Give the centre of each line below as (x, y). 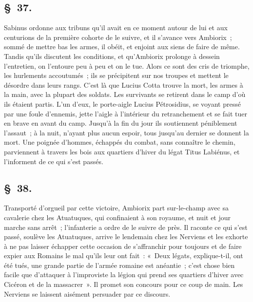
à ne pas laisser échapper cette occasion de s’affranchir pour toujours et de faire (123, 246)
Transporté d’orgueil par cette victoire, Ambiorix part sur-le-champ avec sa (116, 208)
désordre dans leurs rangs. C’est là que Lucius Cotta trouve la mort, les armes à (124, 85)
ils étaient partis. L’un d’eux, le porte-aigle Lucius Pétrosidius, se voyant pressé (122, 104)
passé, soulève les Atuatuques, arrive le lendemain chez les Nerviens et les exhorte (126, 236)
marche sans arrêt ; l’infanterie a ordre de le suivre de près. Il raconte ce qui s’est (126, 227)
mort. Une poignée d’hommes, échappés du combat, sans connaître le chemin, (120, 142)
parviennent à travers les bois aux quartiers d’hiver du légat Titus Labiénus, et (122, 151)
